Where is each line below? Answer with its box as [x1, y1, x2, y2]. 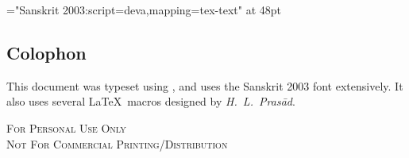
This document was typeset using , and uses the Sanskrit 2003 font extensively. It [6, 77, 403, 94]
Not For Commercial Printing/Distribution [6, 135, 228, 152]
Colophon [6, 40, 87, 64]
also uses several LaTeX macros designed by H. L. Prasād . [6, 93, 295, 110]
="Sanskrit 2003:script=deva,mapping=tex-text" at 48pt [6, 2, 281, 17]
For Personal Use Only [6, 119, 126, 136]
